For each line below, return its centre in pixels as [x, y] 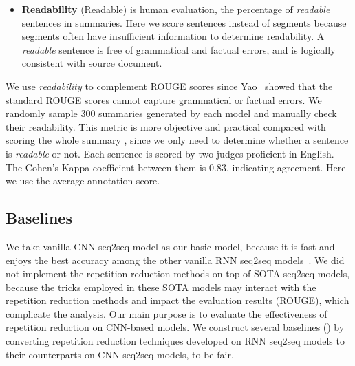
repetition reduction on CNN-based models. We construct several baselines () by [175, 327]
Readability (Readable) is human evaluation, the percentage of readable [176, 9]
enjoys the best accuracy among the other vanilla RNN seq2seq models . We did [175, 260]
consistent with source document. [92, 63]
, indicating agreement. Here [286, 167]
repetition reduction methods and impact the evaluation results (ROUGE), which [177, 300]
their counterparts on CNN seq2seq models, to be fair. [120, 354]
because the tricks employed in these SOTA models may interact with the [161, 287]
